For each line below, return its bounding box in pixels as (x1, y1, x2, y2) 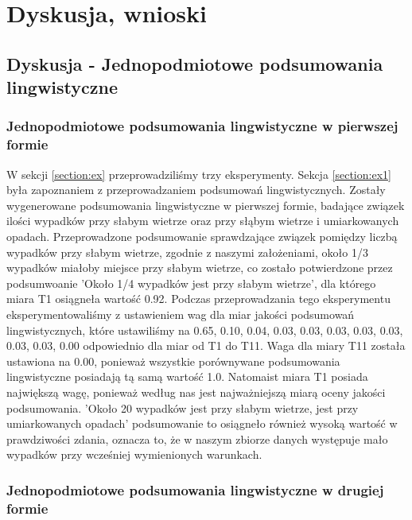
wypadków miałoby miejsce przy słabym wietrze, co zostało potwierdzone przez (6, 259, 393, 276)
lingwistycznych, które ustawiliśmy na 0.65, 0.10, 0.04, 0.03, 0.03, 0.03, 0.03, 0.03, (6, 321, 403, 338)
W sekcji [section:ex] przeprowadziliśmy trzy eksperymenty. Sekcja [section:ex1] (6, 165, 391, 182)
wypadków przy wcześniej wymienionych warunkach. (6, 446, 262, 463)
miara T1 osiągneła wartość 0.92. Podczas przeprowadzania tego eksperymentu (6, 290, 391, 307)
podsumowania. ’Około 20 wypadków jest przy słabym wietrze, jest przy (6, 399, 359, 416)
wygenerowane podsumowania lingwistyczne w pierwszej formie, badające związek (6, 196, 405, 213)
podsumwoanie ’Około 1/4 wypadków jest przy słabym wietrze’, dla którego (6, 274, 376, 291)
